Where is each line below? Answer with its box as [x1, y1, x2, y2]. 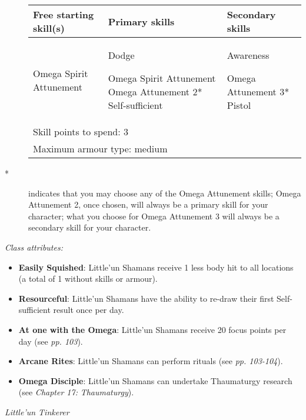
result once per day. [53, 304, 124, 316]
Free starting [33, 8, 94, 21]
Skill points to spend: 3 [33, 125, 128, 138]
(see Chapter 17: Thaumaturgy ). [18, 386, 134, 398]
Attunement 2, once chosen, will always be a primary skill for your [28, 198, 268, 211]
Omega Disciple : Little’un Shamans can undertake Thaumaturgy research [18, 374, 292, 386]
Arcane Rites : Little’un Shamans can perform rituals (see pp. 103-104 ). [18, 355, 283, 367]
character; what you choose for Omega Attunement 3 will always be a [28, 209, 280, 222]
